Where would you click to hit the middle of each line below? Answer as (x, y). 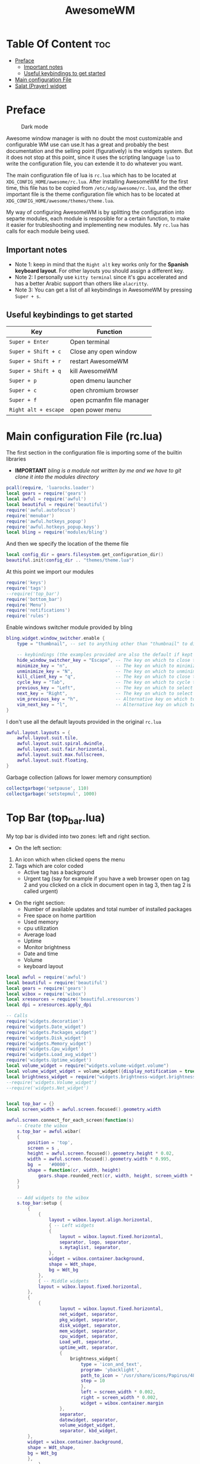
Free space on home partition (60, 915)
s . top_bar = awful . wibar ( (49, 1131)
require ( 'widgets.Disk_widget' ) (46, 1038)
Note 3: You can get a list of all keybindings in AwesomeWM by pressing (103, 290)
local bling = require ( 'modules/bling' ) (57, 532)
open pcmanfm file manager (110, 400)
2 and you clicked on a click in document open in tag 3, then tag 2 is (107, 885)
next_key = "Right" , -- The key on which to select (105, 693)
